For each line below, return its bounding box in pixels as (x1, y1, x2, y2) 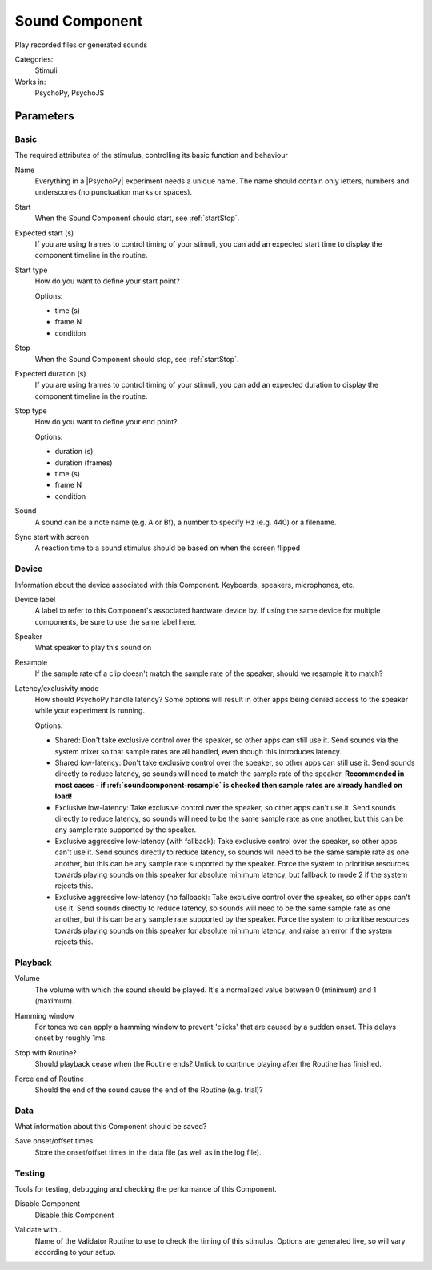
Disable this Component (34, 1210, 114, 1220)
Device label (14, 594, 56, 604)
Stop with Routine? (14, 1047, 78, 1057)
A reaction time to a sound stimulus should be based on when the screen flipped (34, 543, 301, 553)
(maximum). (34, 996, 75, 1006)
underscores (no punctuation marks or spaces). (34, 187, 192, 197)
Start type (14, 265, 48, 275)
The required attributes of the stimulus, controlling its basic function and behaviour (14, 151, 288, 160)
